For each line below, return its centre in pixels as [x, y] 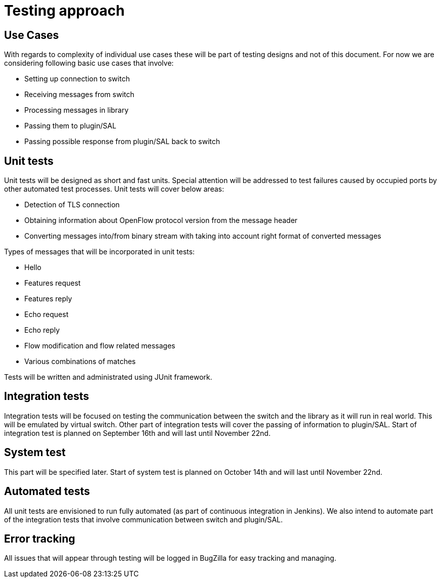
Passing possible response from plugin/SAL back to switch [122, 142]
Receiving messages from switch [79, 95]
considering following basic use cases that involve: [89, 63]
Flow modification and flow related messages [100, 346]
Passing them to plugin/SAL [70, 126]
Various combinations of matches [80, 362]
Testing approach [64, 11]
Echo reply [42, 330]
